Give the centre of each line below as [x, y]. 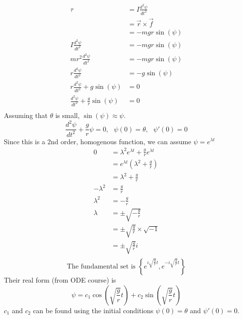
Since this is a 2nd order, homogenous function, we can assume [98, 141]
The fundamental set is [101, 267]
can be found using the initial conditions [93, 310]
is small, [67, 115]
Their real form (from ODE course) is [60, 280]
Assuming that [26, 115]
